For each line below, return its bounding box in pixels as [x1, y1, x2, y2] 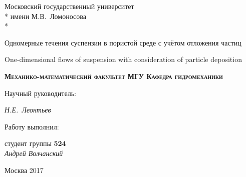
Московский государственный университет [5, 1, 134, 11]
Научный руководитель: [5, 87, 76, 98]
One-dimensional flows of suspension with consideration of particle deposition [5, 54, 242, 64]
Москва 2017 [5, 164, 44, 175]
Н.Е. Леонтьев [5, 104, 51, 115]
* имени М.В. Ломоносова [5, 10, 86, 21]
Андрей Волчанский [5, 147, 63, 158]
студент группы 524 [5, 138, 66, 148]
